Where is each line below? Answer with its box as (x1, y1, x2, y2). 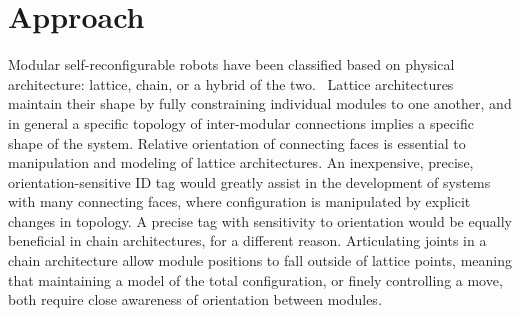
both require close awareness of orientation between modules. (8, 289, 382, 310)
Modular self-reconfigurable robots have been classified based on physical (8, 54, 455, 75)
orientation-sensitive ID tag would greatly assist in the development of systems (8, 171, 491, 192)
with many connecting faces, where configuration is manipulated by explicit (8, 191, 471, 212)
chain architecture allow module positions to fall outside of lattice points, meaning (8, 250, 513, 271)
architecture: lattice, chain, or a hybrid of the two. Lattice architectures (8, 73, 454, 94)
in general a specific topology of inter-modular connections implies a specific (8, 112, 474, 133)
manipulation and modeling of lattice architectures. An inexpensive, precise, (8, 152, 474, 173)
